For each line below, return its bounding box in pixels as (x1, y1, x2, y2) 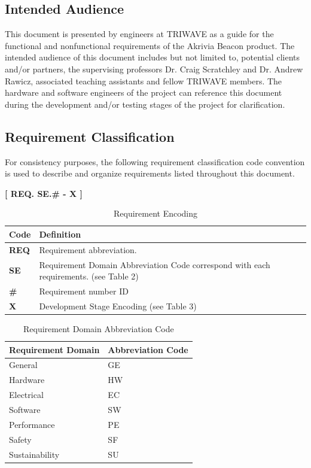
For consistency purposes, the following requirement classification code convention (5, 155, 305, 168)
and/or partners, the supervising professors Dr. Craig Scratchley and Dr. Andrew (5, 62, 303, 75)
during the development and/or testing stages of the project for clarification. (5, 98, 285, 110)
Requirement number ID (39, 285, 129, 297)
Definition (39, 227, 81, 240)
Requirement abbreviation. (39, 243, 137, 256)
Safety (9, 433, 32, 445)
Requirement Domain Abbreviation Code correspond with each (39, 258, 270, 271)
